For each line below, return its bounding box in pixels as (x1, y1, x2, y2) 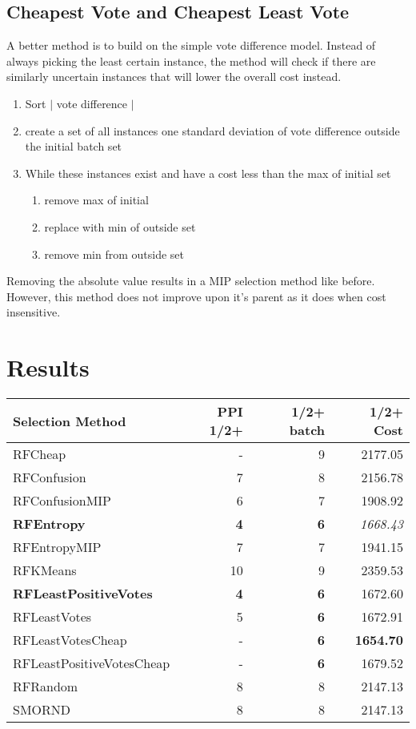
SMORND (13, 700, 71, 719)
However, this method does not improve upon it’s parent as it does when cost (6, 288, 386, 304)
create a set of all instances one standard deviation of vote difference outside (25, 122, 400, 139)
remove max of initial (44, 191, 149, 208)
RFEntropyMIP (13, 538, 102, 557)
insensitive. (6, 304, 61, 320)
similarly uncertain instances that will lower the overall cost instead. (6, 68, 342, 85)
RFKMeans (13, 561, 77, 580)
